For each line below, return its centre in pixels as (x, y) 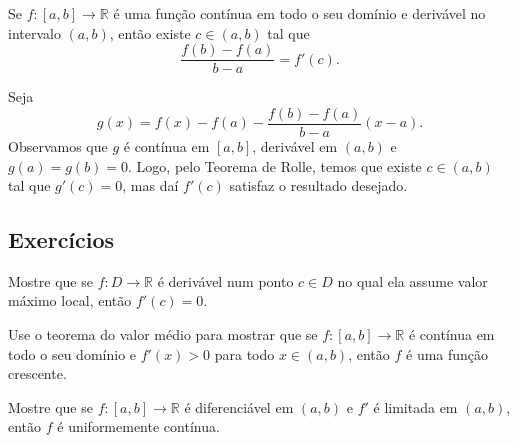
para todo (244, 353)
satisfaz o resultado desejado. (318, 185)
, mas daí (150, 185)
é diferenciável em (239, 406)
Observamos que (58, 145)
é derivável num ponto (225, 280)
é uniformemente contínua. (138, 426)
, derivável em (295, 145)
